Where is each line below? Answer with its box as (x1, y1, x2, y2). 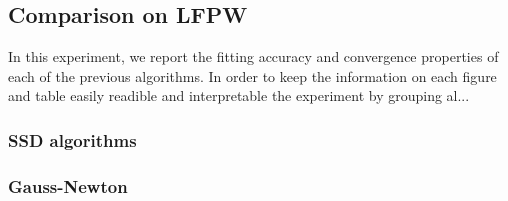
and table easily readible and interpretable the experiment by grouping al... (8, 85, 470, 106)
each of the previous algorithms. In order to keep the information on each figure (8, 65, 497, 86)
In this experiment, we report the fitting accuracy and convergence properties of (8, 46, 499, 67)
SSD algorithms (8, 127, 137, 152)
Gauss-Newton (8, 173, 128, 198)
